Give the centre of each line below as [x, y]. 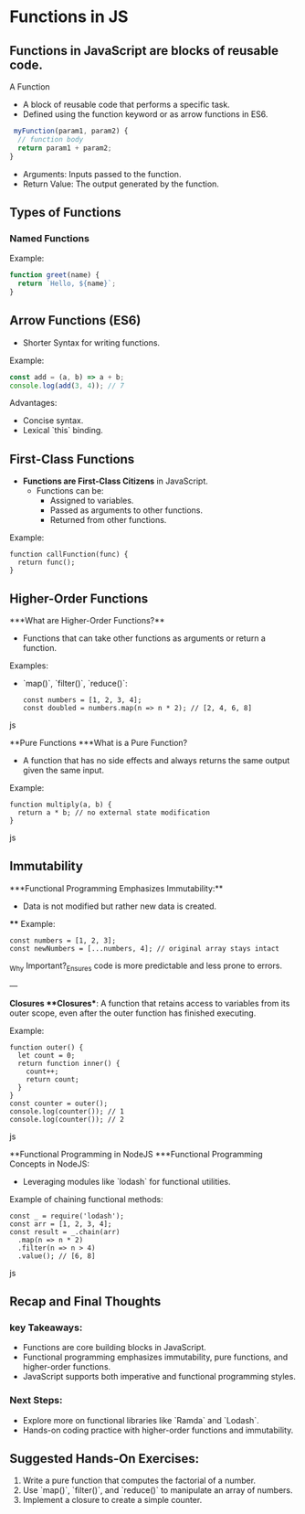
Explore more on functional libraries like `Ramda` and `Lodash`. [141, 1420]
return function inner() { [69, 1063]
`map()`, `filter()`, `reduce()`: [75, 683]
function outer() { [47, 1047]
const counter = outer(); [58, 1104]
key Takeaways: [46, 1327]
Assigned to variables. [92, 501]
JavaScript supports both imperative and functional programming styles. [159, 1377]
